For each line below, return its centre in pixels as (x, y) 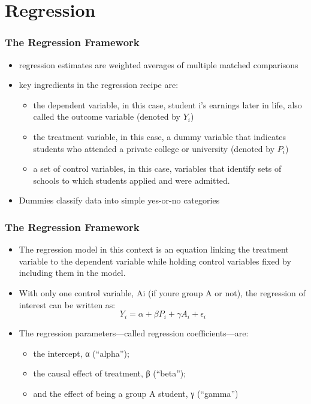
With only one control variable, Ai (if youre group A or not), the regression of (162, 292)
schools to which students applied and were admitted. (132, 180)
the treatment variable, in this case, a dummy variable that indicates (160, 136)
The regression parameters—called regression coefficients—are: (134, 333)
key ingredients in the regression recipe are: (99, 85)
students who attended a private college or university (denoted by (154, 148)
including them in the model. (72, 273)
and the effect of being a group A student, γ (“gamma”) (136, 393)
